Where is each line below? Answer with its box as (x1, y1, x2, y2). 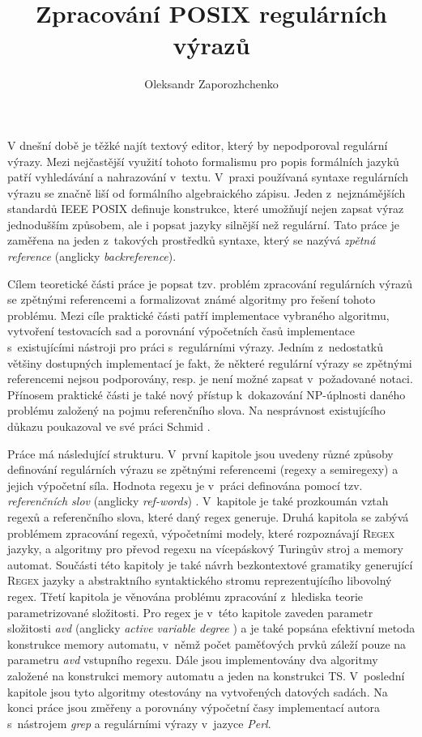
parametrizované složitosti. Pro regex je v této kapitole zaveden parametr (7, 603, 373, 620)
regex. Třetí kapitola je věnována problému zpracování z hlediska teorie (7, 587, 364, 604)
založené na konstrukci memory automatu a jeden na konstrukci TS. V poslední (7, 667, 405, 684)
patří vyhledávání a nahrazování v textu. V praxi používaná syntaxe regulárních (7, 168, 409, 185)
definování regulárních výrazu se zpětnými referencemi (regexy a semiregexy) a (7, 461, 399, 478)
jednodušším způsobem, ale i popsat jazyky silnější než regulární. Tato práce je (7, 215, 399, 232)
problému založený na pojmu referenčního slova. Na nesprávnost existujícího (7, 402, 386, 419)
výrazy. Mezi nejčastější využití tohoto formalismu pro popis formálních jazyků (7, 152, 399, 169)
